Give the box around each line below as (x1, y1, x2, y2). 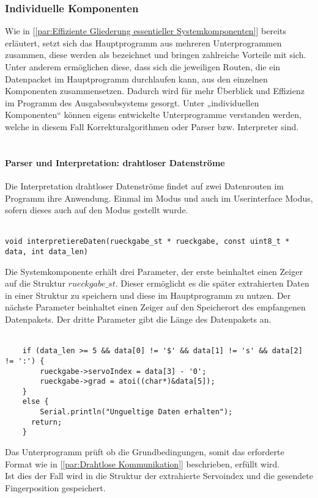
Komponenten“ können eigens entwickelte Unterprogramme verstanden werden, (5, 108, 301, 121)
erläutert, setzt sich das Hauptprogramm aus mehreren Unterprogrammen (5, 36, 282, 49)
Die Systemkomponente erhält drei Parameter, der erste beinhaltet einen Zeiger (5, 265, 303, 277)
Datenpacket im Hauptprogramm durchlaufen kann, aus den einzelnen (5, 72, 268, 85)
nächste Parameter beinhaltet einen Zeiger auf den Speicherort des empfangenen (5, 301, 306, 313)
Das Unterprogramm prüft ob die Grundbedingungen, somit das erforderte (5, 445, 284, 458)
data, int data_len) (5, 247, 89, 256)
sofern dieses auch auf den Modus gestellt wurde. (5, 203, 188, 216)
